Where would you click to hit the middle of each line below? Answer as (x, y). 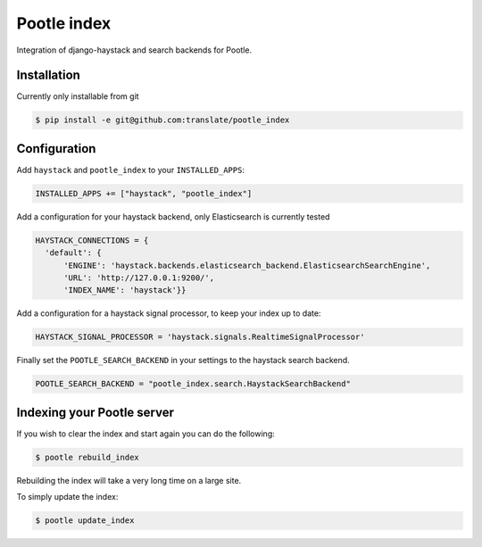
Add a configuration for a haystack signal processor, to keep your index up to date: (169, 313)
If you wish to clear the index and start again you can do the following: (146, 434)
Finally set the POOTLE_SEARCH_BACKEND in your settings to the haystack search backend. (183, 361)
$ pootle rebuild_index (87, 457)
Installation (48, 75)
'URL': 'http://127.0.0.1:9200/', (139, 278)
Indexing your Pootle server (95, 412)
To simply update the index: (67, 497)
